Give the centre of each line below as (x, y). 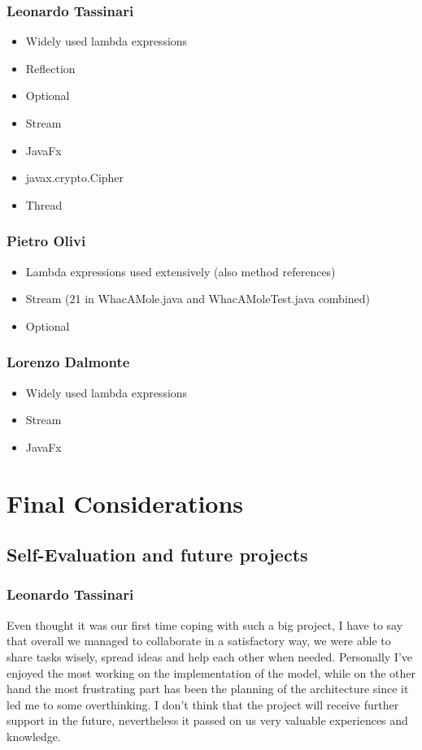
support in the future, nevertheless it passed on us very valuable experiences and (207, 720)
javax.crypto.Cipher (75, 178)
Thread (44, 204)
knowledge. (34, 736)
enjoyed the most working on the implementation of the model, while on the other (211, 672)
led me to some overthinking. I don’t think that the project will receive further (203, 704)
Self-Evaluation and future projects (157, 555)
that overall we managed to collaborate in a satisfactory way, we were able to (199, 641)
